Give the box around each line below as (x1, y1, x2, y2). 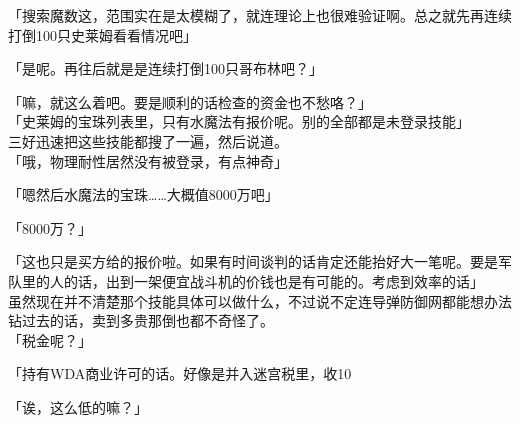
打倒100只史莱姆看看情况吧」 (8, 24, 197, 45)
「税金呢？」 (8, 329, 92, 350)
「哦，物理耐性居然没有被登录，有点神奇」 (8, 150, 288, 171)
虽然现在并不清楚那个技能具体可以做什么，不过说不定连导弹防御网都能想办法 (8, 290, 512, 311)
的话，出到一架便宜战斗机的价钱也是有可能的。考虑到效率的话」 (63, 270, 484, 291)
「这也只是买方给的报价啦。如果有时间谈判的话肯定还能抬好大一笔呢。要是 (8, 251, 498, 272)
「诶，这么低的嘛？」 (8, 396, 148, 417)
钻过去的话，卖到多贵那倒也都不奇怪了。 (8, 310, 274, 331)
